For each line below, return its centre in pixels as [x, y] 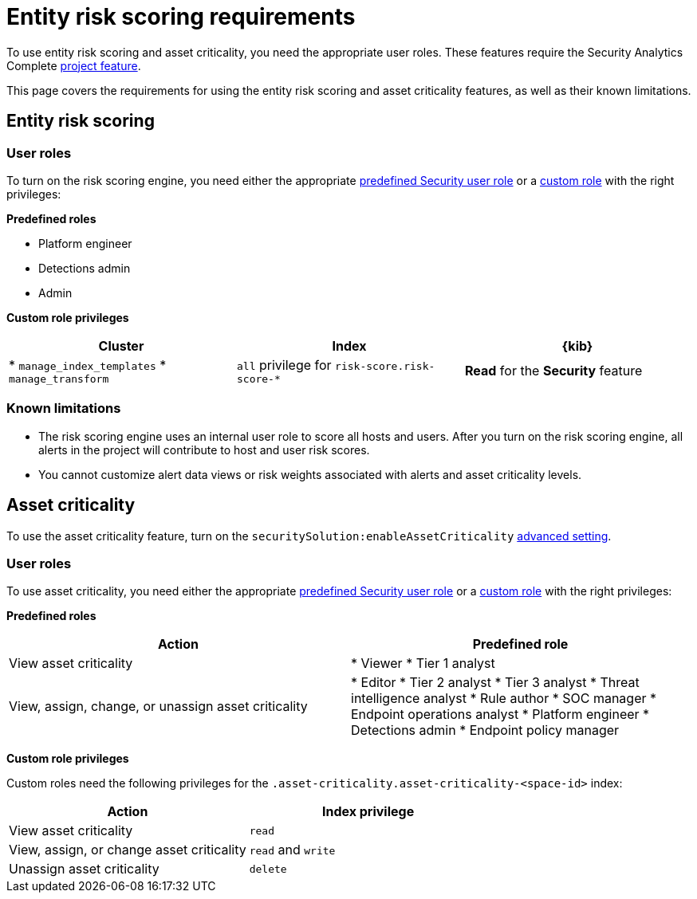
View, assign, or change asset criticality [128, 850]
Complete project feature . [74, 65]
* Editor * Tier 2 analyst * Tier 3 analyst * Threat [495, 683]
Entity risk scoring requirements [181, 17]
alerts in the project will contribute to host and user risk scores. [204, 449]
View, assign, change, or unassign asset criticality [158, 707]
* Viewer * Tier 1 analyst [423, 663]
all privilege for [284, 365]
